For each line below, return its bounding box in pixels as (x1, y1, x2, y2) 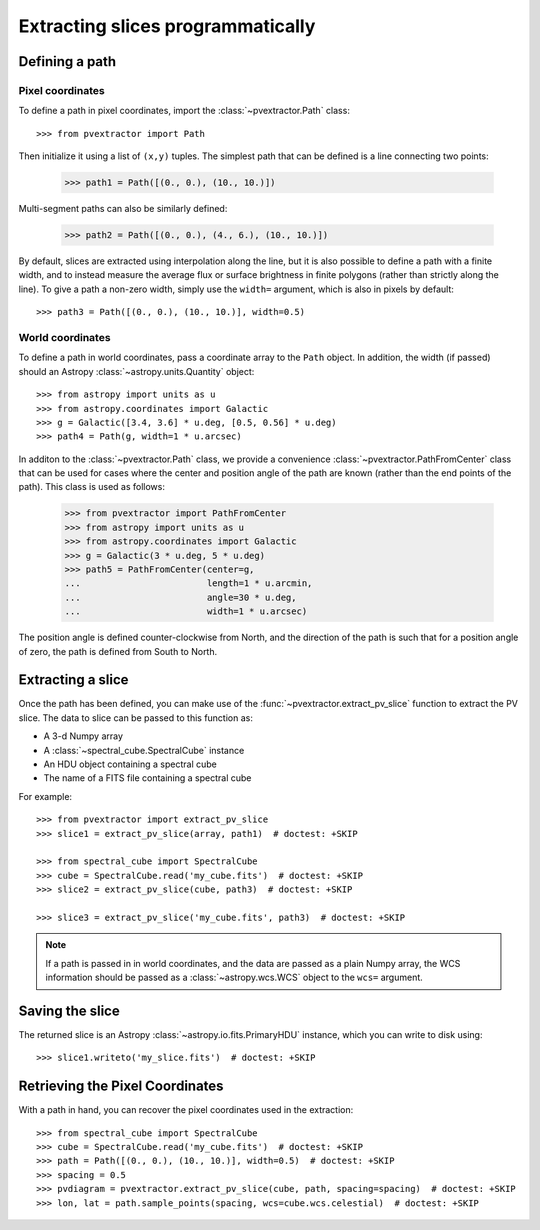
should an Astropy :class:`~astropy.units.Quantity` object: (18, 365, 255, 377)
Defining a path (18, 53, 117, 70)
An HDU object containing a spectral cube (43, 758, 217, 770)
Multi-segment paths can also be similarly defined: (18, 203, 228, 215)
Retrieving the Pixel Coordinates (18, 1078, 224, 1095)
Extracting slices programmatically (18, 15, 316, 37)
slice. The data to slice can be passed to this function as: (18, 711, 254, 724)
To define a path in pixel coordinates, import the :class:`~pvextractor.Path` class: (18, 105, 350, 117)
